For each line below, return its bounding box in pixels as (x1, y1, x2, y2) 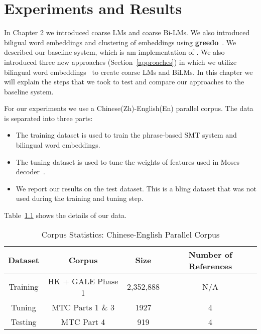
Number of (188, 248, 232, 260)
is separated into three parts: (4, 113, 93, 123)
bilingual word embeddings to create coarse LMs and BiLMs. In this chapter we (4, 66, 253, 77)
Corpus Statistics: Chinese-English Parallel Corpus (41, 228, 220, 240)
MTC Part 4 (61, 315, 105, 327)
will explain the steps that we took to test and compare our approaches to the (4, 76, 244, 87)
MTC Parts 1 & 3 (52, 301, 114, 313)
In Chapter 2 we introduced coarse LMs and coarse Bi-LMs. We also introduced (4, 27, 250, 38)
